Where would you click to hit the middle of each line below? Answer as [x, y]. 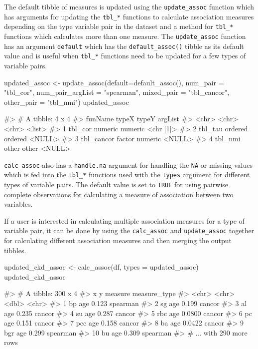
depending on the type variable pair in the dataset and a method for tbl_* [119, 26]
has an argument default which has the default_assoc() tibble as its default [124, 46]
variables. [18, 204]
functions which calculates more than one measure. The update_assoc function [125, 36]
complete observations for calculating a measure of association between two [119, 194]
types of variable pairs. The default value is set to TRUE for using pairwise [116, 184]
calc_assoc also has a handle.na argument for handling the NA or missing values [128, 165]
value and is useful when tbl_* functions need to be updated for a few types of [125, 56]
